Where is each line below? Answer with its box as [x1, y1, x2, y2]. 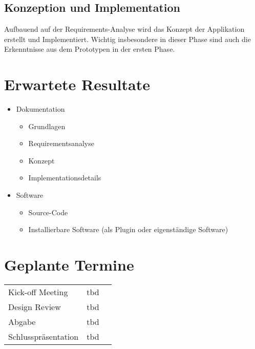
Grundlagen [28, 120, 66, 131]
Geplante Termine [4, 254, 134, 275]
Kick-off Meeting [8, 285, 68, 298]
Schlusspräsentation [8, 330, 79, 342]
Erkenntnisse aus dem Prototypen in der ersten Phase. [4, 44, 175, 54]
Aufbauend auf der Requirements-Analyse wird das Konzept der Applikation [4, 24, 245, 34]
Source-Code [28, 207, 68, 217]
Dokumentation [16, 104, 65, 114]
